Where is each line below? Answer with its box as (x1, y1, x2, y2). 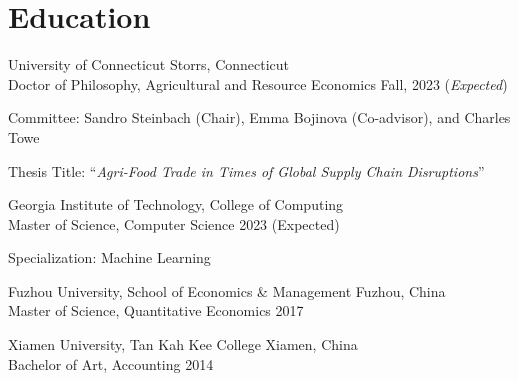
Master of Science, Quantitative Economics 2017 (8, 300, 304, 321)
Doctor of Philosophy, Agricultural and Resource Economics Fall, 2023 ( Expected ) (8, 73, 508, 94)
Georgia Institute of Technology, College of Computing (8, 194, 344, 215)
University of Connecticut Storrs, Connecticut (8, 54, 290, 75)
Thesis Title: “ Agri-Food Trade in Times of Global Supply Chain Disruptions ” (8, 160, 485, 181)
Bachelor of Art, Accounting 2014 (8, 353, 214, 374)
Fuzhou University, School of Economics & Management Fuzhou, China (8, 280, 446, 301)
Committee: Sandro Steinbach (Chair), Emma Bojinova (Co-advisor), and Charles (8, 107, 511, 128)
